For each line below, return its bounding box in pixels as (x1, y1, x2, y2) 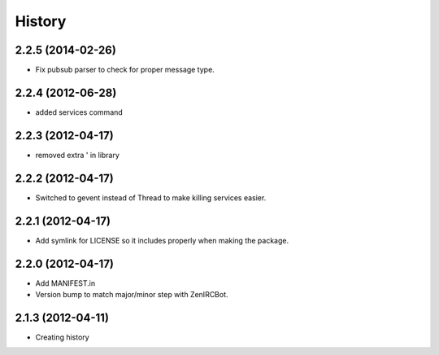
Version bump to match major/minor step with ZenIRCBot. (35, 289, 228, 299)
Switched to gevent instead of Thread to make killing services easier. (35, 192, 267, 203)
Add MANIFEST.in (35, 278, 96, 288)
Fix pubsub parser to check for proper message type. (35, 65, 215, 75)
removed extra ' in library (35, 150, 120, 160)
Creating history (35, 332, 89, 342)
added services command (35, 107, 124, 117)
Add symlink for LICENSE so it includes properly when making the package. (35, 235, 289, 245)
